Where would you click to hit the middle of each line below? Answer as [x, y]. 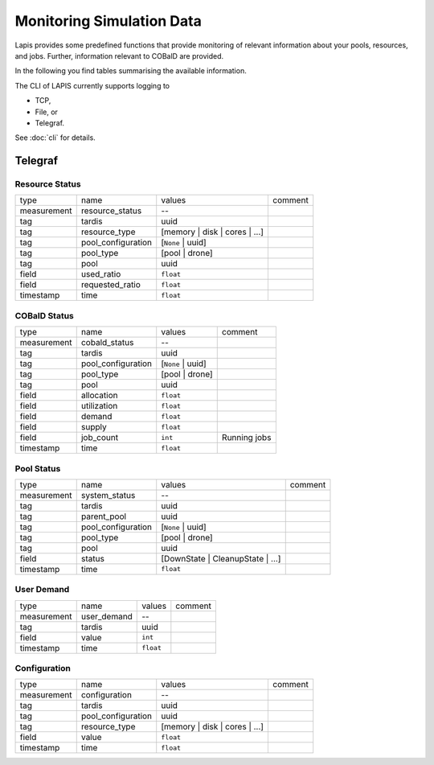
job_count [100, 438]
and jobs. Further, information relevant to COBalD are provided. [119, 56]
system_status [108, 495]
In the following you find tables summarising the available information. [131, 71]
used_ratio [101, 274]
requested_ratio [111, 285]
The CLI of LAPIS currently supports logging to [92, 85]
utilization [99, 406]
